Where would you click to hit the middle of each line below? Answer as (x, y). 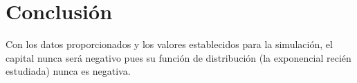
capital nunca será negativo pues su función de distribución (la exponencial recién (178, 57)
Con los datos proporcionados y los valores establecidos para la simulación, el (169, 44)
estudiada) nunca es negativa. (68, 71)
